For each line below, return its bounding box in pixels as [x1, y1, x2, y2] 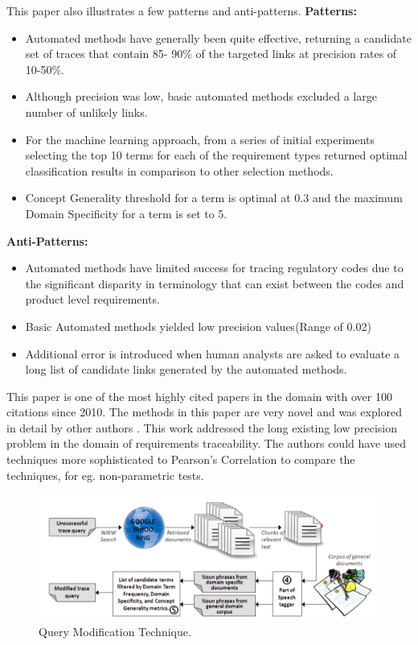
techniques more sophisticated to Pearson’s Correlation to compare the [6, 451, 355, 468]
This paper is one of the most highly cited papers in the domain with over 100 [6, 387, 392, 404]
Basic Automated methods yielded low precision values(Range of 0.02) [25, 317, 371, 334]
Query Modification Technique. [39, 623, 191, 640]
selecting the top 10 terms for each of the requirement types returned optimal [25, 147, 408, 163]
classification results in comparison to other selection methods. [25, 162, 334, 179]
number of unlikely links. [25, 103, 148, 120]
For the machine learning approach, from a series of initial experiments [25, 130, 375, 147]
